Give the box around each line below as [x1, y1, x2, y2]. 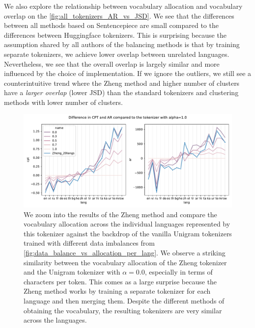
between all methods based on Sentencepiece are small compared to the [4, 20, 219, 30]
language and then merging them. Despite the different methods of [24, 295, 225, 305]
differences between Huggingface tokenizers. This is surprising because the [4, 29, 227, 40]
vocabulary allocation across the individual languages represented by [24, 219, 230, 229]
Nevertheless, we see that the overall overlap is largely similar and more [4, 58, 220, 69]
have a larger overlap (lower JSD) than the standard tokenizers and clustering [4, 87, 239, 98]
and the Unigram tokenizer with [24, 267, 120, 277]
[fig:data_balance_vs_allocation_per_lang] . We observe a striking [24, 247, 226, 257]
